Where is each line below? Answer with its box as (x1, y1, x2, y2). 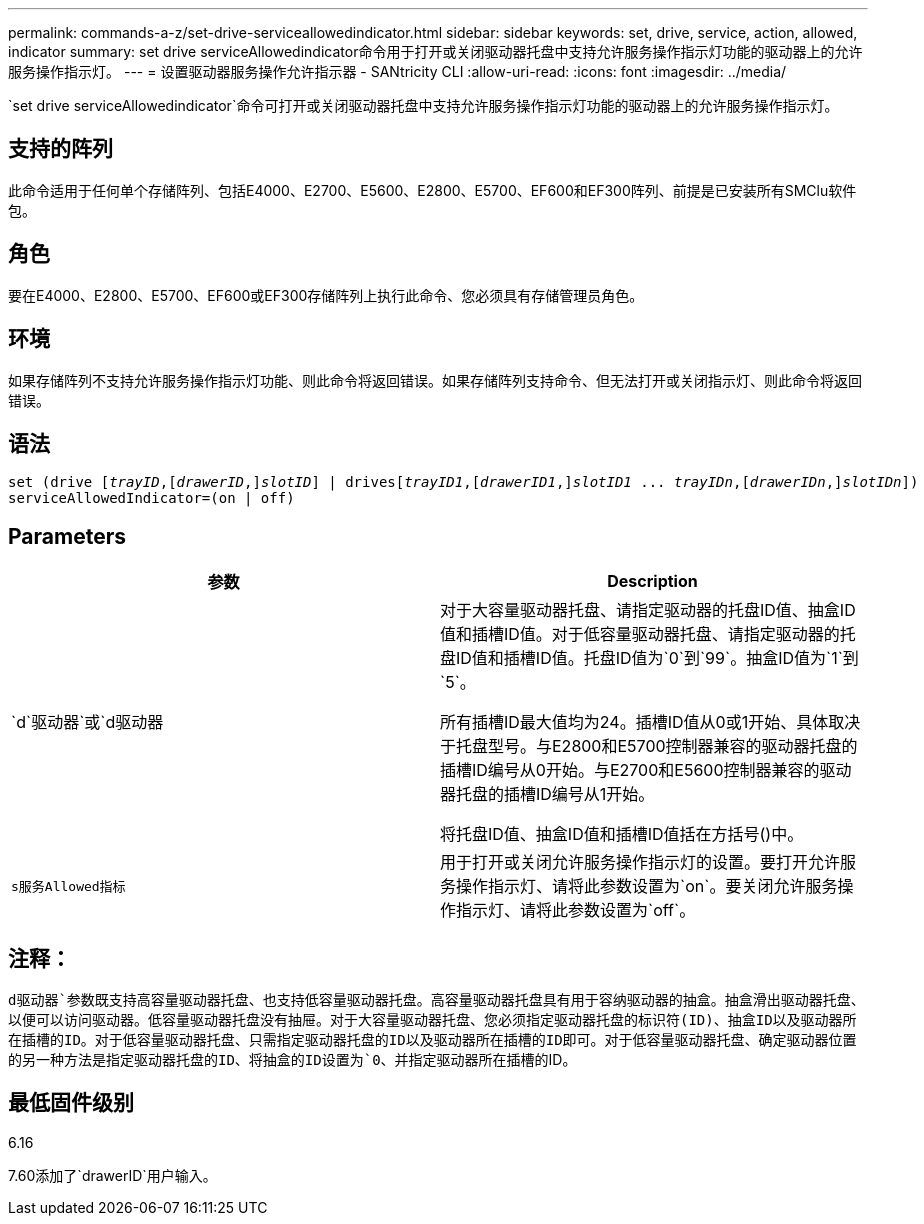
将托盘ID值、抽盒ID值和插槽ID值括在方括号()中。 (440, 824, 804, 845)
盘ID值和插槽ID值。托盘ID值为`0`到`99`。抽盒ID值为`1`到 (440, 648, 859, 669)
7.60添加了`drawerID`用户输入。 (8, 1166, 217, 1184)
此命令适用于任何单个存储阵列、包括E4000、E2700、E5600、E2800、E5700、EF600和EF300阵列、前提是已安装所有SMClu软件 (8, 181, 857, 199)
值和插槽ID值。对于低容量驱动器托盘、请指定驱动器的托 (440, 624, 856, 645)
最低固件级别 (8, 1090, 134, 1116)
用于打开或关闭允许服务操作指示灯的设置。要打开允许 (440, 852, 841, 873)
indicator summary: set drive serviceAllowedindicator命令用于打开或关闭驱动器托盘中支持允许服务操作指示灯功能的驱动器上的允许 (8, 43, 863, 60)
